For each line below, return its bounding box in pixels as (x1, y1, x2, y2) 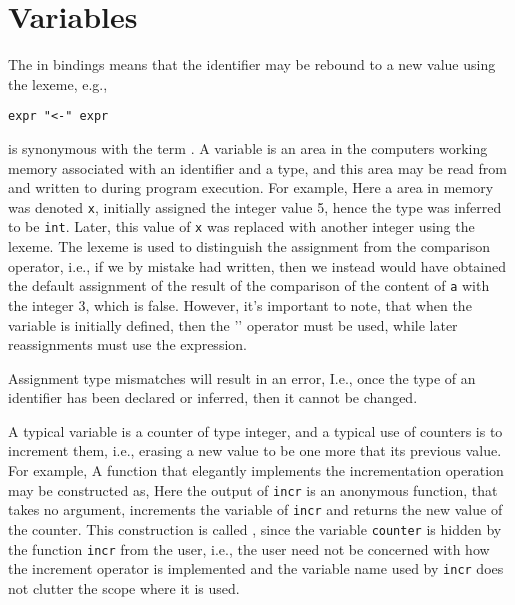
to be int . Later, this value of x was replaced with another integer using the (8, 216, 475, 237)
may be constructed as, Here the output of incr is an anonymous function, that (8, 479, 498, 500)
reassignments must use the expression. (8, 334, 247, 355)
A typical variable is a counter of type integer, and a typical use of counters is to (8, 420, 503, 441)
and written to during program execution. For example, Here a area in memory (8, 177, 494, 198)
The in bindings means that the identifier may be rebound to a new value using (8, 54, 496, 75)
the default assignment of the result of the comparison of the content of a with (8, 275, 490, 296)
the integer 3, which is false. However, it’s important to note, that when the (8, 294, 472, 315)
